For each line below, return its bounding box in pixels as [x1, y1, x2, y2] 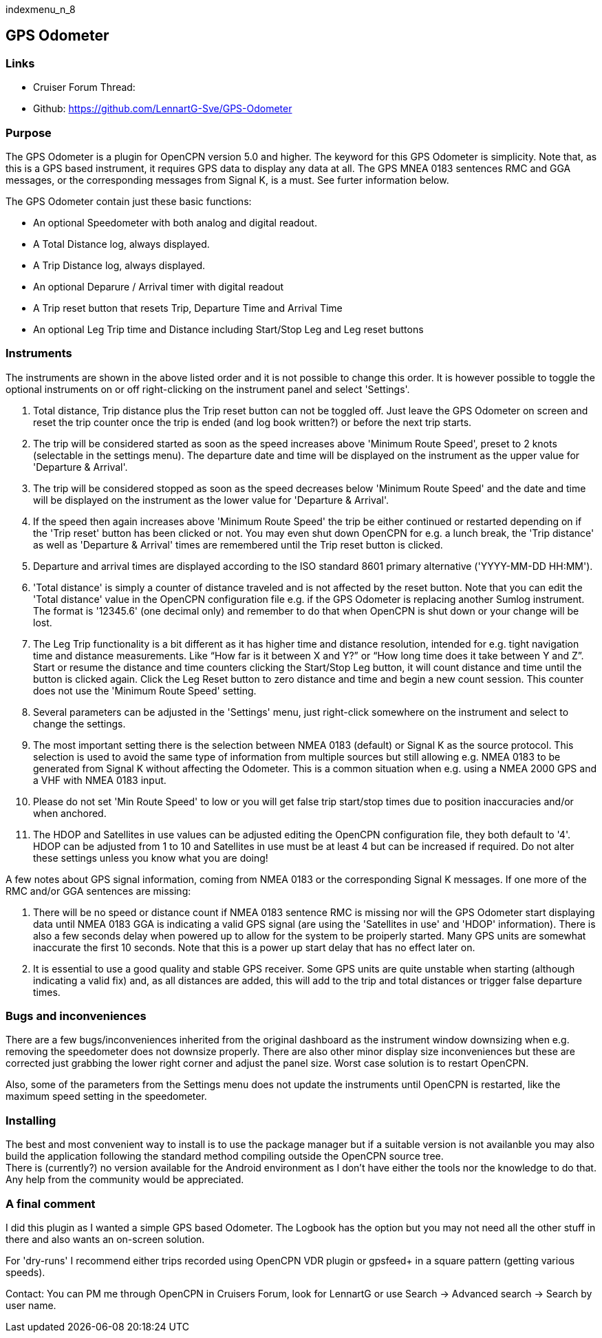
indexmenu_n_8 [6, 3, 76, 15]
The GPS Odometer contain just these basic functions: [6, 195, 252, 207]
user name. [6, 1299, 56, 1311]
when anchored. [33, 807, 107, 819]
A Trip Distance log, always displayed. [33, 259, 206, 271]
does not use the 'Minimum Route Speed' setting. [33, 684, 257, 697]
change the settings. [33, 717, 126, 730]
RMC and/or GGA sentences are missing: [6, 884, 191, 897]
